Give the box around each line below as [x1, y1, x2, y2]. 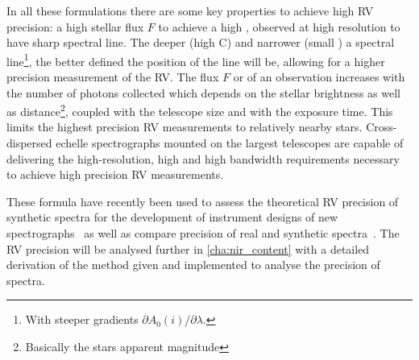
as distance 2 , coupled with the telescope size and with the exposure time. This [6, 101, 393, 119]
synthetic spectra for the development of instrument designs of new [6, 209, 338, 226]
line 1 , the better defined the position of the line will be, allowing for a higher [6, 50, 385, 69]
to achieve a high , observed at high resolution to [158, 18, 400, 35]
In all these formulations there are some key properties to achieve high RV [6, 2, 374, 19]
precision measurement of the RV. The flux [6, 68, 219, 85]
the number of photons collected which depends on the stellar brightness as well [6, 84, 401, 101]
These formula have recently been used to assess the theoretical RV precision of [6, 192, 399, 209]
